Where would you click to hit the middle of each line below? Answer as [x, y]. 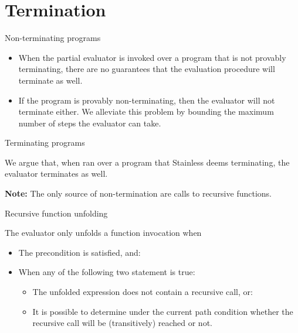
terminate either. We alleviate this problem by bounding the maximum [146, 111]
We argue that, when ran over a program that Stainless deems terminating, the [147, 162]
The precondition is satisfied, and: [79, 252]
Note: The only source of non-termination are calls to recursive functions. [138, 193]
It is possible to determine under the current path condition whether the [163, 311]
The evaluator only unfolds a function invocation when [103, 233]
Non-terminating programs [53, 38]
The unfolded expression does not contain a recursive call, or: [143, 292]
